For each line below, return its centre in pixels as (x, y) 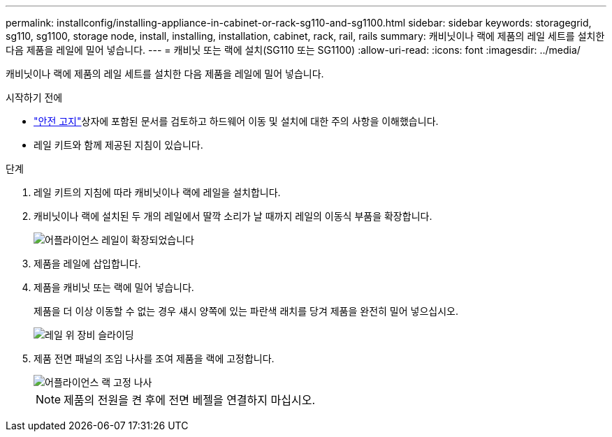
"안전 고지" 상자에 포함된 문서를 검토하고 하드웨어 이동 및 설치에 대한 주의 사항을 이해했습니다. (236, 121)
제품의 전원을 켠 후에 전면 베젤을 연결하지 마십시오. (190, 400)
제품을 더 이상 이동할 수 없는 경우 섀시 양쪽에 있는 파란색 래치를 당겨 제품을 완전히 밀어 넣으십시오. (246, 311)
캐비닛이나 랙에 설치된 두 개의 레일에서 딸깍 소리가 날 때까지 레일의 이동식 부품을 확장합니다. (233, 216)
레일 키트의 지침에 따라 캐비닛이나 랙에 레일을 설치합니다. (157, 192)
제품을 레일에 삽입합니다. (87, 264)
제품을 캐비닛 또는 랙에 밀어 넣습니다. (114, 287)
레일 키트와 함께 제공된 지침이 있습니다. (118, 145)
